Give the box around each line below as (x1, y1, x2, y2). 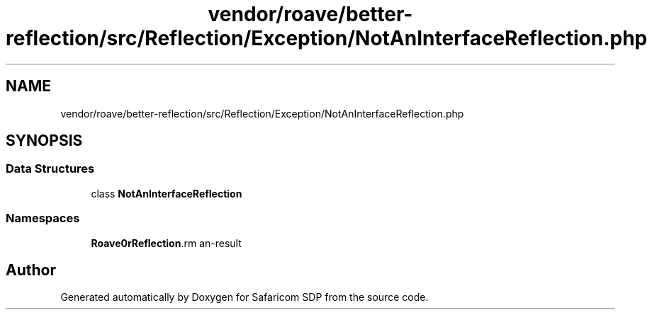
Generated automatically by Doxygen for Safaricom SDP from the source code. (60, 291, 429, 304)
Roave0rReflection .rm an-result (91, 236, 242, 249)
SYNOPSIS (6, 132, 83, 150)
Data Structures (6, 161, 95, 176)
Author (6, 260, 56, 279)
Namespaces (6, 211, 80, 226)
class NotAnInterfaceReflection (91, 187, 242, 200)
